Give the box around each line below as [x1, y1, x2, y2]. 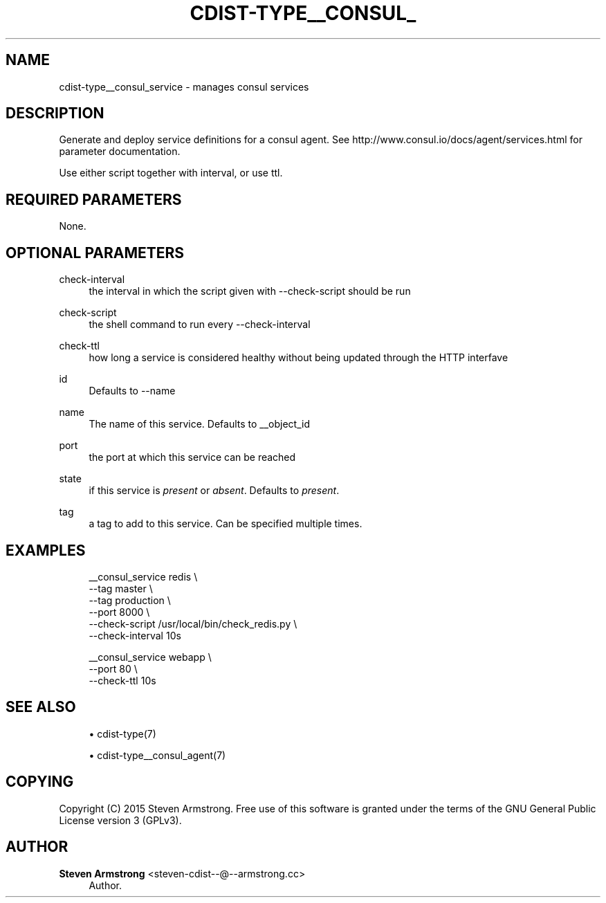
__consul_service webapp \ [89, 650, 212, 663]
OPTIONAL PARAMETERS [6, 244, 185, 262]
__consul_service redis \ [89, 570, 198, 583]
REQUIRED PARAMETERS [6, 190, 182, 208]
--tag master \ [89, 582, 153, 594]
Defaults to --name [89, 385, 176, 397]
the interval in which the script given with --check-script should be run [89, 285, 411, 298]
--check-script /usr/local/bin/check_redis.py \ [89, 617, 297, 630]
